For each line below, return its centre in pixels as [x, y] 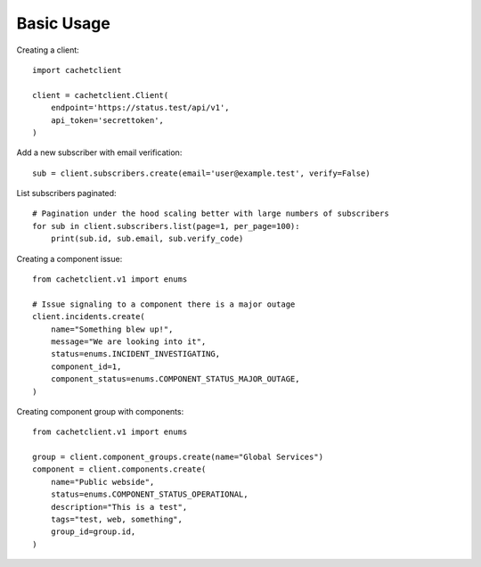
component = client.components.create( [119, 469]
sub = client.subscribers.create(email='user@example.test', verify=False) [201, 173]
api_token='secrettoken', [107, 120]
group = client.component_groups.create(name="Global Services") [178, 457]
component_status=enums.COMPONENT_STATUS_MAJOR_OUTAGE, [175, 379]
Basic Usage [63, 23]
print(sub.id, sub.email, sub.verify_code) [147, 239]
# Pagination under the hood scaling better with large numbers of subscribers [211, 214]
